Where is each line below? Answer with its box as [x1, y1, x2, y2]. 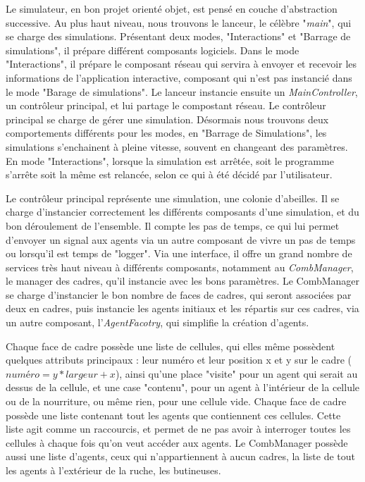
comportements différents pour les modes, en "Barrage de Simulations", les [6, 125, 327, 140]
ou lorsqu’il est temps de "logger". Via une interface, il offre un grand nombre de [6, 246, 352, 261]
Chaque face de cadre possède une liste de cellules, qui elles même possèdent [6, 338, 335, 353]
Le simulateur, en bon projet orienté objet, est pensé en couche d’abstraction [6, 1, 338, 16]
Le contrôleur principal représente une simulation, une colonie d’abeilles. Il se [6, 190, 340, 205]
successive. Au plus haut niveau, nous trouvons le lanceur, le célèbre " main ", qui [6, 15, 352, 30]
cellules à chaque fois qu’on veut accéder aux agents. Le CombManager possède [6, 435, 348, 450]
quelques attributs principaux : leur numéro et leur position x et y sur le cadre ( [6, 352, 352, 367]
